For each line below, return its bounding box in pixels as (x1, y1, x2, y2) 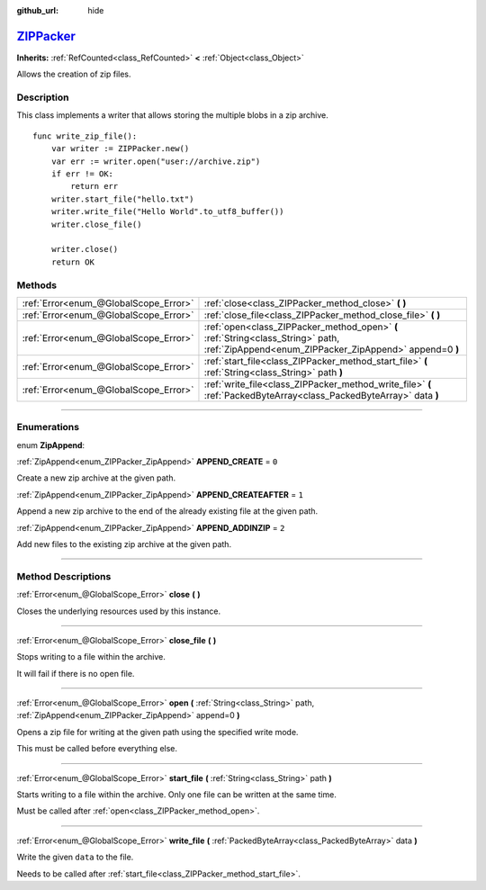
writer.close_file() (50, 219, 142, 229)
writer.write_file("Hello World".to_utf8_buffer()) (50, 207, 284, 217)
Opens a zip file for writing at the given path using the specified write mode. (16, 726, 299, 737)
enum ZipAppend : (16, 439, 85, 450)
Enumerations (16, 421, 80, 434)
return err (70, 181, 119, 192)
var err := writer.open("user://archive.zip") (50, 156, 261, 166)
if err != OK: (50, 169, 114, 179)
